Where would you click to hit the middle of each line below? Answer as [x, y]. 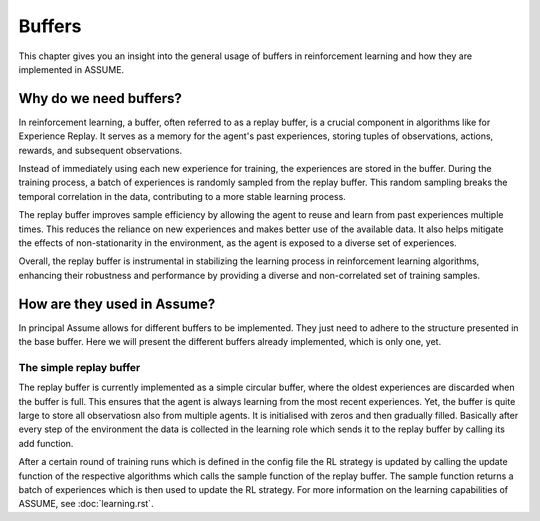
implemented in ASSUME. [71, 69]
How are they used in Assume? [117, 303]
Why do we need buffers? [100, 98]
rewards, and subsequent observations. [100, 150]
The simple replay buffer [79, 367]
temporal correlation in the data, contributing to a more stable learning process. [182, 196]
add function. [46, 443]
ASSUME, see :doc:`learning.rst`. [86, 504]
